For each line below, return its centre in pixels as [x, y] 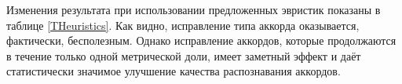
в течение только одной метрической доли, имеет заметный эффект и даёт [184, 55]
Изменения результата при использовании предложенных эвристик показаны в [194, 9]
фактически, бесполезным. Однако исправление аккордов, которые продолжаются [201, 40]
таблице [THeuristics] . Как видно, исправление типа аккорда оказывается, [183, 25]
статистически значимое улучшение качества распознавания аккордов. [174, 71]
